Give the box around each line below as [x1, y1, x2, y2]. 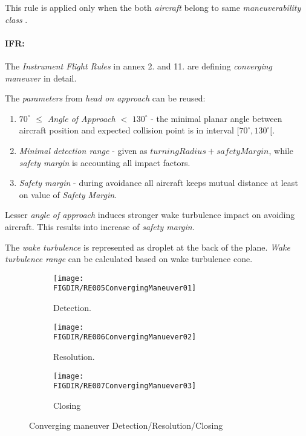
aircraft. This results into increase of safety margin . [5, 220, 195, 232]
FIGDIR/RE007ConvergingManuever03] [53, 382, 197, 391]
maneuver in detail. [5, 71, 77, 84]
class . [5, 13, 28, 25]
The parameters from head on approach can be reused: [5, 92, 206, 104]
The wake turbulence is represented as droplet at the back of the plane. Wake [5, 240, 290, 253]
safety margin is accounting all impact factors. [19, 156, 190, 168]
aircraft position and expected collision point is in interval [19, 124, 234, 136]
